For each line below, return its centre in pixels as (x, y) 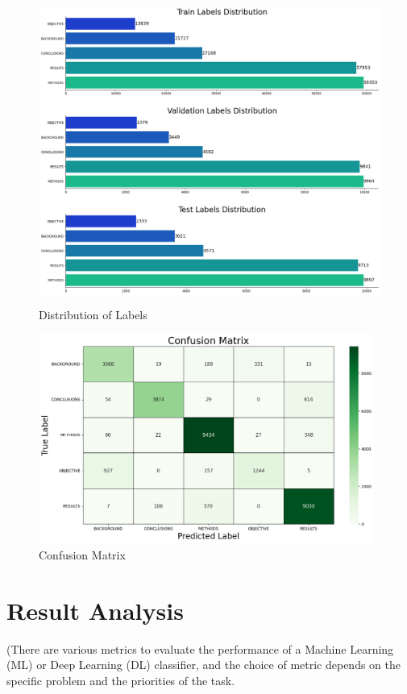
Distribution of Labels (93, 314)
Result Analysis (95, 610)
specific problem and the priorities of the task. (121, 680)
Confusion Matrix (82, 554)
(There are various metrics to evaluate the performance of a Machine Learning (200, 648)
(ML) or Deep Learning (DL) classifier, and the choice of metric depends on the (204, 665)
